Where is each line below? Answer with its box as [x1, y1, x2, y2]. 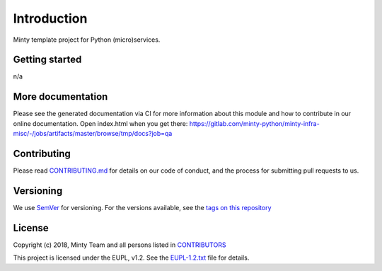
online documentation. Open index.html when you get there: [13, 119, 188, 127]
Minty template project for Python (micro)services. [13, 35, 161, 44]
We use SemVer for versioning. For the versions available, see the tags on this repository [13, 203, 272, 212]
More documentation [13, 91, 108, 103]
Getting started [13, 54, 82, 66]
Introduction [13, 11, 88, 26]
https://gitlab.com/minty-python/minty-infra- [189, 119, 320, 127]
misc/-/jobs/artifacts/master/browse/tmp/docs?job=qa [13, 129, 173, 138]
